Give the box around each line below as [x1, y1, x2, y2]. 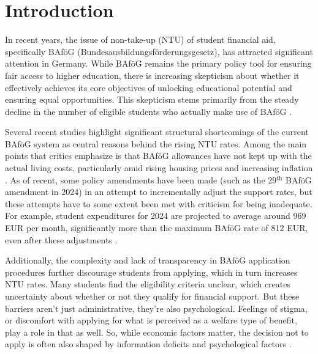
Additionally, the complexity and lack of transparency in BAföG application [5, 254, 290, 267]
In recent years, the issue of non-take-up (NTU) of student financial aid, [5, 33, 276, 46]
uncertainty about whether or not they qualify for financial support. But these [5, 290, 300, 302]
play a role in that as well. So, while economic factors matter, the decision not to [5, 325, 309, 338]
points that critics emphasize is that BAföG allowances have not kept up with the [5, 149, 312, 162]
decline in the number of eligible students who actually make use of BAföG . [5, 105, 292, 117]
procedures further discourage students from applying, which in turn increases [5, 265, 298, 278]
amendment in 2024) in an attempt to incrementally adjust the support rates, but [5, 185, 312, 198]
